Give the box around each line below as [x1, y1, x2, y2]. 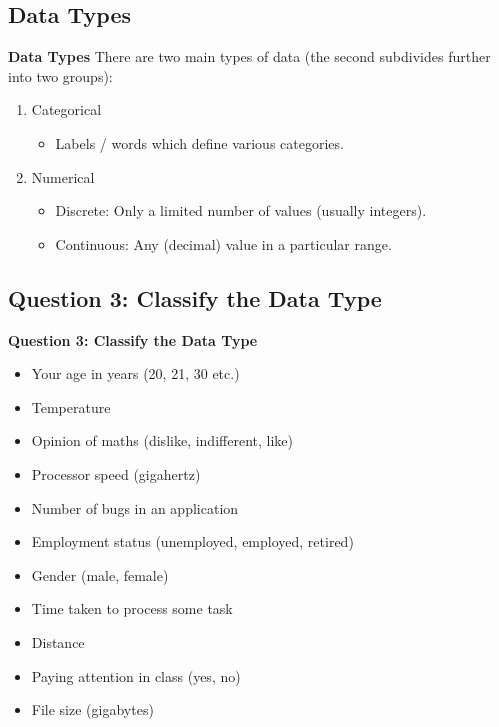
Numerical [31, 166, 95, 187]
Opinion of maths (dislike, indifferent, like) [31, 430, 293, 451]
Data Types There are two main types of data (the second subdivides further [8, 46, 491, 67]
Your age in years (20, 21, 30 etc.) [31, 363, 240, 384]
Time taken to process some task [31, 598, 233, 619]
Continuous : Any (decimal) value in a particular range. [55, 233, 392, 254]
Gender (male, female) [31, 564, 169, 585]
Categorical [31, 99, 102, 120]
